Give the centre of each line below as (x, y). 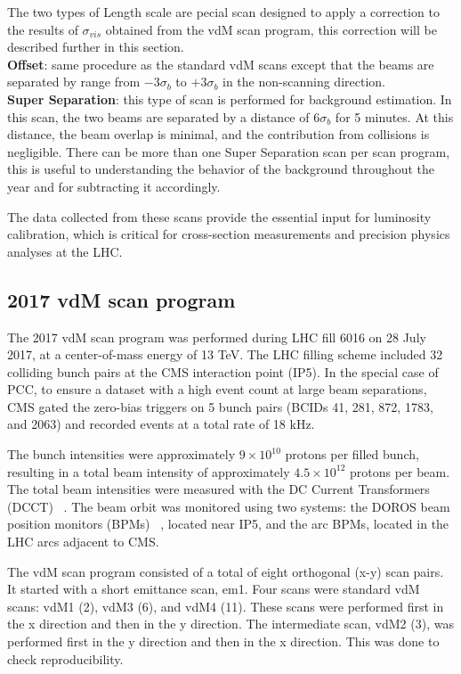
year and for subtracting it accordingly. (114, 186)
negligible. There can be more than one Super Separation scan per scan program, (229, 151)
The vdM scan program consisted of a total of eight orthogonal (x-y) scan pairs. (226, 571)
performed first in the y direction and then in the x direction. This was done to (223, 641)
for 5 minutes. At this (394, 116)
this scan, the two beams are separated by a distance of (158, 116)
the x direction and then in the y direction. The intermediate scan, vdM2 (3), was (230, 624)
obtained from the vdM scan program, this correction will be (271, 29)
